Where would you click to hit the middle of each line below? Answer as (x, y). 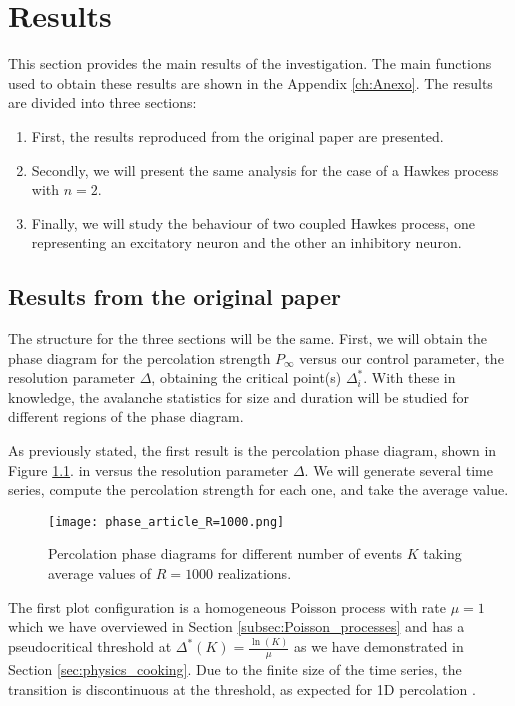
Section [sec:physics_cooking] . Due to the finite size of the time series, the (235, 669)
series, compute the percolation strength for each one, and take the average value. (258, 489)
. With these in (409, 377)
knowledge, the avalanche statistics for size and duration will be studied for (238, 396)
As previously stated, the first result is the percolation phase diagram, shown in (252, 450)
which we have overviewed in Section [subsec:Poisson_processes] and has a (236, 626)
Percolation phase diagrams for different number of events (225, 553)
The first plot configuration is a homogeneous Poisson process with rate (227, 606)
